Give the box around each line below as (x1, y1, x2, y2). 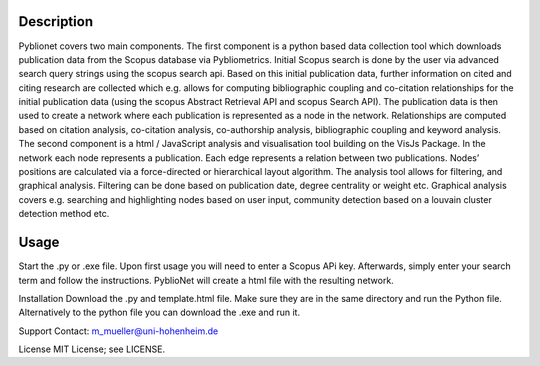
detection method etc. (18, 208, 110, 220)
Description (18, 13, 94, 30)
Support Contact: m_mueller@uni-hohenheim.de (18, 325, 219, 337)
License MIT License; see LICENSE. (18, 343, 166, 355)
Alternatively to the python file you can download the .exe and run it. (18, 306, 300, 319)
